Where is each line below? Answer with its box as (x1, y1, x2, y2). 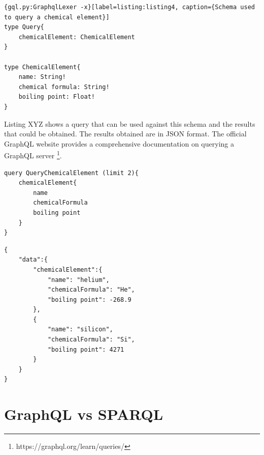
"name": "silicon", (47, 326, 113, 333)
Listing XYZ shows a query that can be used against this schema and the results (4, 118, 255, 129)
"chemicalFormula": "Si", (47, 336, 135, 344)
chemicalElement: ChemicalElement (18, 33, 135, 41)
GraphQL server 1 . (4, 149, 62, 160)
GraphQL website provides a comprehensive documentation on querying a (4, 138, 234, 149)
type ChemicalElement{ (4, 63, 81, 71)
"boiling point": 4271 (47, 346, 124, 353)
